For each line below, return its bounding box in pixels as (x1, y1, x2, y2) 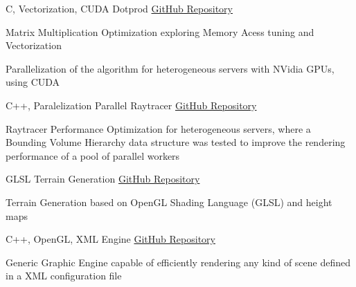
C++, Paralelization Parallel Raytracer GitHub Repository (6, 98, 257, 112)
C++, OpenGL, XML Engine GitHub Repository (6, 232, 215, 246)
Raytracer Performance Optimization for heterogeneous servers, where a (6, 121, 311, 136)
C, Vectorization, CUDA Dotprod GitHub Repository (6, 1, 233, 15)
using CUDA (6, 75, 60, 89)
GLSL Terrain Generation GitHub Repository (6, 172, 200, 186)
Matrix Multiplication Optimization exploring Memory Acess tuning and (6, 24, 314, 39)
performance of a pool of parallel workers (6, 148, 180, 163)
